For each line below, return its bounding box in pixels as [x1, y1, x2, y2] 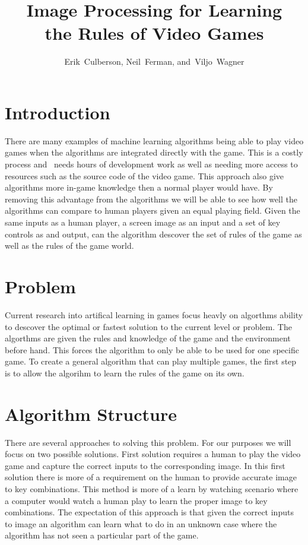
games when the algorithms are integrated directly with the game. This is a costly [5, 146, 303, 159]
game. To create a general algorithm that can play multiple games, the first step [5, 355, 297, 367]
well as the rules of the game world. [5, 239, 134, 252]
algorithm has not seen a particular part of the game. [5, 529, 199, 541]
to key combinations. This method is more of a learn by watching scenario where [5, 482, 299, 495]
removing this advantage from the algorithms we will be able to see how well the [5, 192, 298, 205]
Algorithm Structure [5, 401, 177, 426]
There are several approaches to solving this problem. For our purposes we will [5, 436, 291, 448]
